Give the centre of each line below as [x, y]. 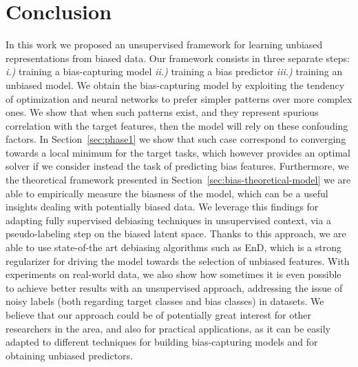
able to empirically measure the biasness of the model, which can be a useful [167, 193]
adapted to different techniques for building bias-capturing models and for [162, 342]
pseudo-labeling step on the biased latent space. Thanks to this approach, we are [176, 234]
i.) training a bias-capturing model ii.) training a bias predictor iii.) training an [174, 71]
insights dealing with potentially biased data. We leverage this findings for [162, 207]
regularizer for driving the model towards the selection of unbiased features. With [178, 260]
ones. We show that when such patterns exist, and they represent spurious [162, 112]
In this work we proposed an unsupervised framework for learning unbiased [164, 44]
